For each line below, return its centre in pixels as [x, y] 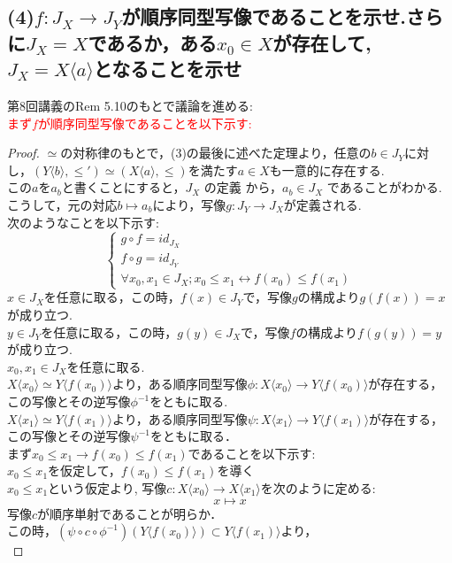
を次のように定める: [318, 487]
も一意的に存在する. [327, 170]
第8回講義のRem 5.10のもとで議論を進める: [130, 105]
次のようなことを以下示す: [83, 222]
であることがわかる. [384, 187]
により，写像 [189, 204]
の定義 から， [243, 187]
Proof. [23, 153]
